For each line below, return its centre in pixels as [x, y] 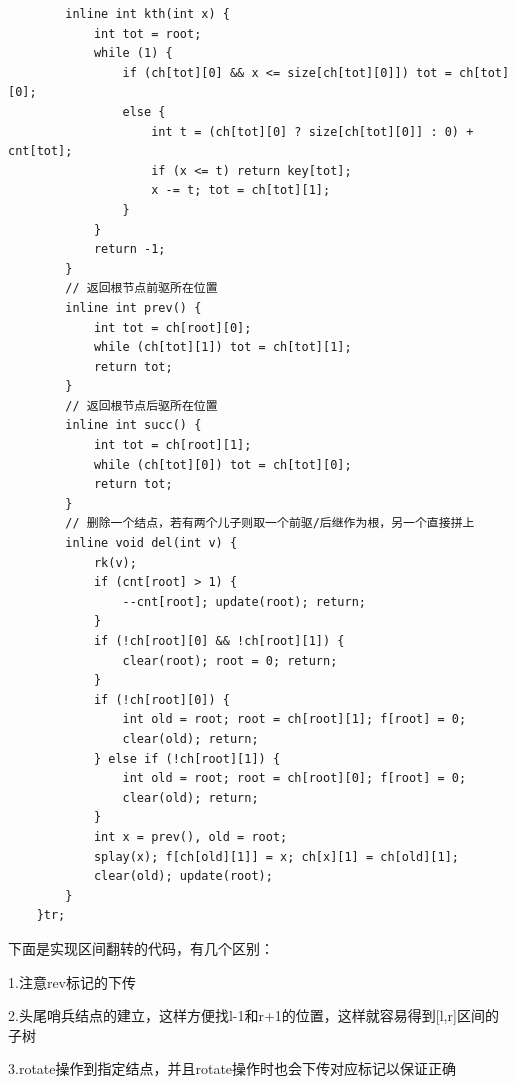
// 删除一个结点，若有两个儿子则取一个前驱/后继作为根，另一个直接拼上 [270, 523]
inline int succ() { [133, 425]
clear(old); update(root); [183, 876]
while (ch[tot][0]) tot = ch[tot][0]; [222, 464]
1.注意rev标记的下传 [72, 981]
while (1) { [133, 53]
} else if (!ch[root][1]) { [187, 758]
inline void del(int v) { [151, 543]
